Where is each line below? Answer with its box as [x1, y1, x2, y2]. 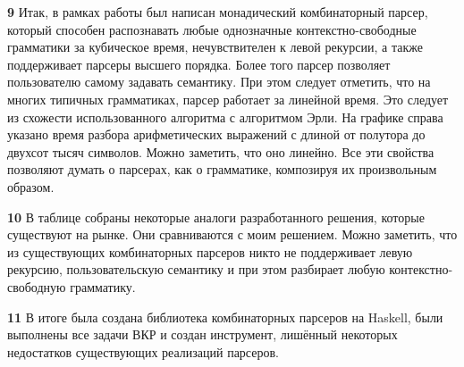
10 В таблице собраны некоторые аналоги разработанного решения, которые [7, 207, 425, 226]
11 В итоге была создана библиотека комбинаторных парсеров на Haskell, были [7, 307, 443, 326]
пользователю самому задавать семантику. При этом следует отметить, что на [7, 72, 431, 91]
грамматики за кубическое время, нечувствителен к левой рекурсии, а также [7, 38, 423, 56]
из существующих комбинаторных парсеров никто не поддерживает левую [7, 242, 413, 261]
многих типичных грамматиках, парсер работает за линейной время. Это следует [7, 89, 449, 108]
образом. [7, 177, 55, 196]
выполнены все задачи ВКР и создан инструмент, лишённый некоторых [7, 325, 398, 344]
